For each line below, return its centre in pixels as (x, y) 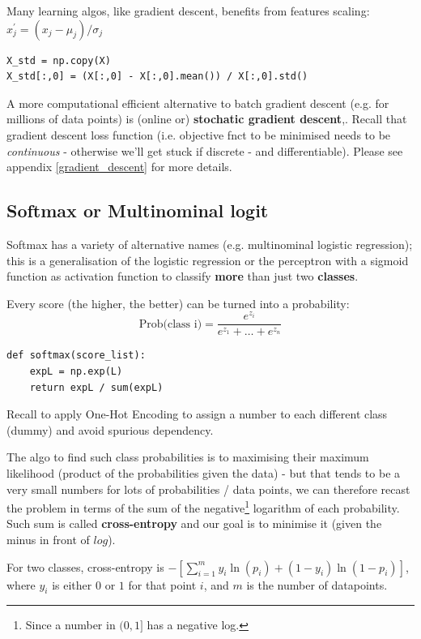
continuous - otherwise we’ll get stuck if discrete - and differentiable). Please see (205, 150)
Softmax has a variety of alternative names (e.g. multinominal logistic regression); (210, 244)
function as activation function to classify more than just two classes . (183, 276)
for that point (162, 584)
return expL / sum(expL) (96, 387)
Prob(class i (168, 324)
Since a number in (70, 625)
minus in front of (48, 540)
